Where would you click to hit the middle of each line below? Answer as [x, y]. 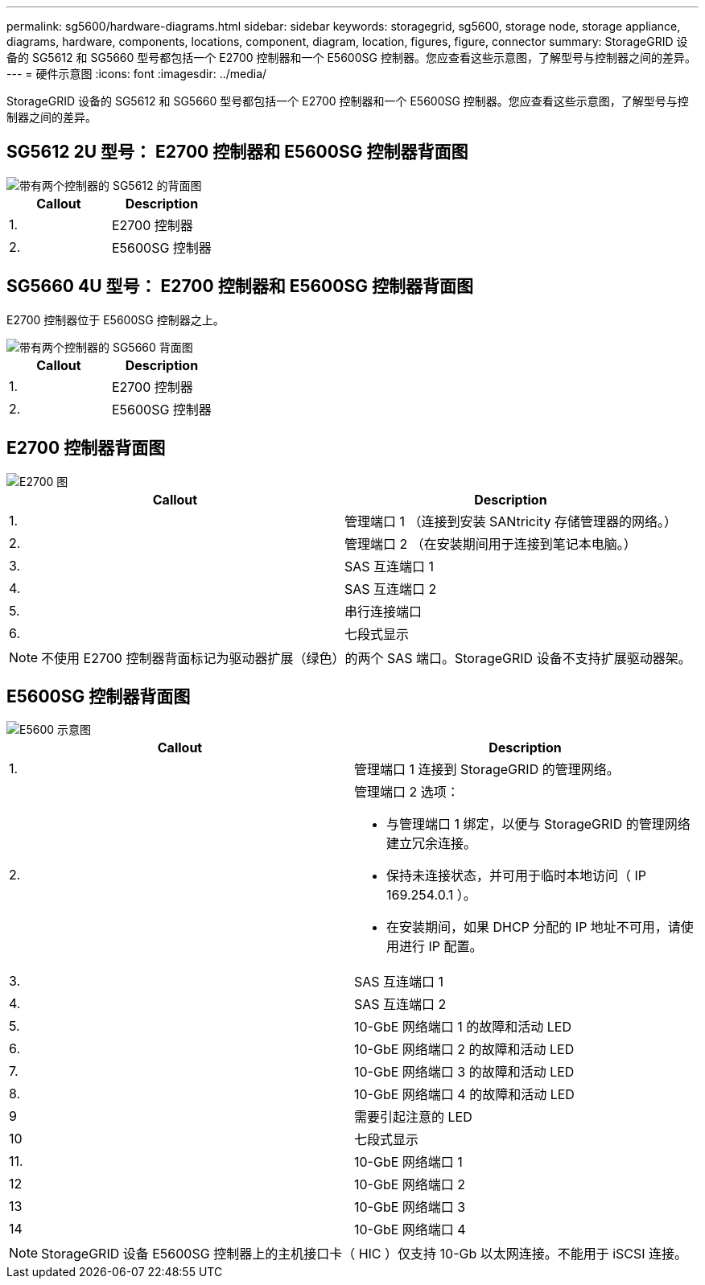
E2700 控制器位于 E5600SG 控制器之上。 [115, 319]
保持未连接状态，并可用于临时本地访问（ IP [517, 876]
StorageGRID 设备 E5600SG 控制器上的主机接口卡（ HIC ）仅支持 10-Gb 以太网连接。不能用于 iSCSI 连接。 [365, 1254]
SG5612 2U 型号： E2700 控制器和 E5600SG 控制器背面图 [237, 152]
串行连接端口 [383, 611]
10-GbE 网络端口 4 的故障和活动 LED [464, 1095]
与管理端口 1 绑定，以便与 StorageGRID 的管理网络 [538, 824]
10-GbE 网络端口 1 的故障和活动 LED [463, 1027]
